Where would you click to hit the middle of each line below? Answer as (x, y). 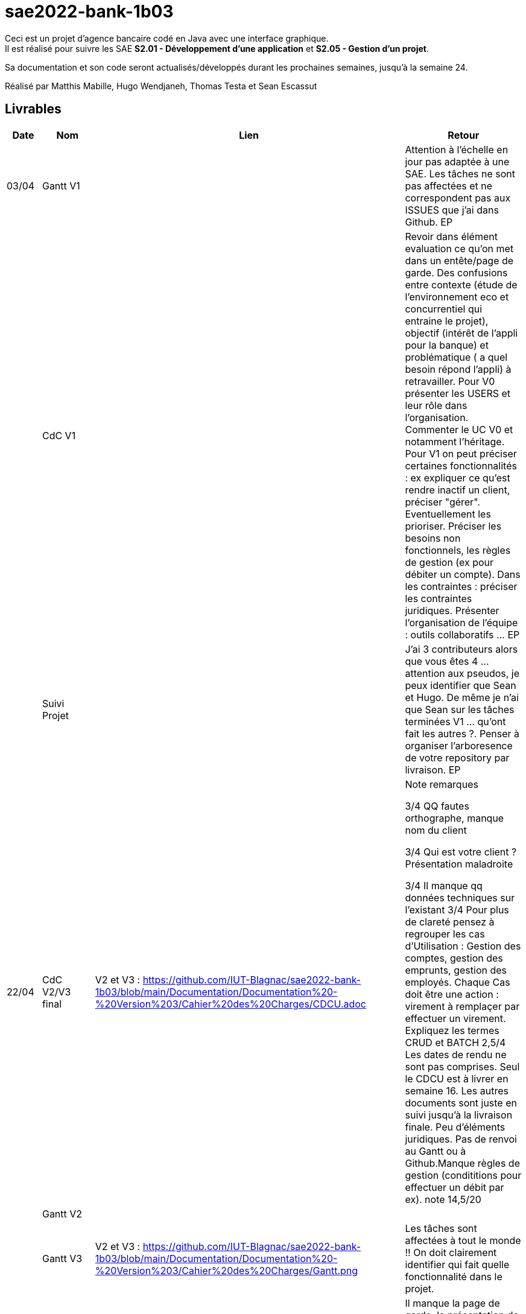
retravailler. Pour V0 (450, 381)
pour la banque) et (447, 345)
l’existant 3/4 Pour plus (457, 909)
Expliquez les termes (452, 1030)
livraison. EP (433, 770)
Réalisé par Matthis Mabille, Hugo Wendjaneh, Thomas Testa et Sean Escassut (161, 86)
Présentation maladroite (459, 864)
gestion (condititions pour (463, 1175)
